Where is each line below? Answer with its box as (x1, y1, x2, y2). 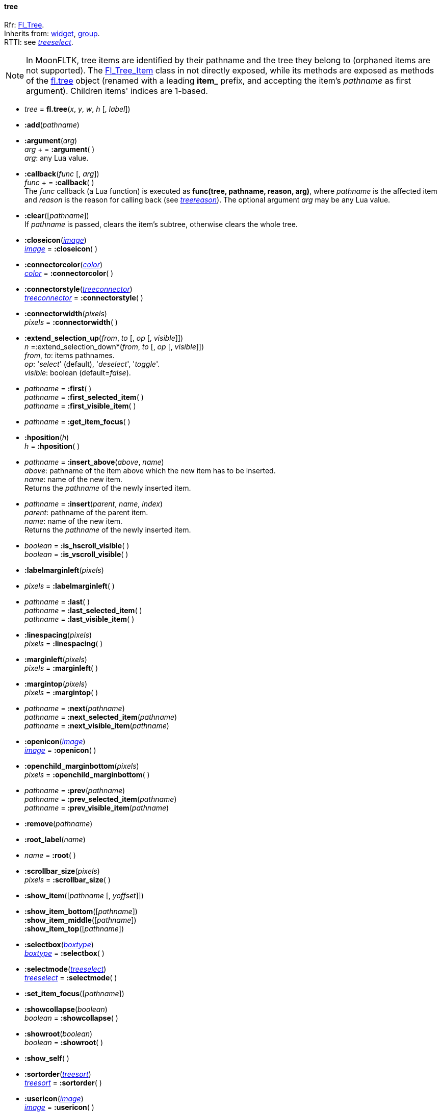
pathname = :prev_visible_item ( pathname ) (24, 803, 169, 812)
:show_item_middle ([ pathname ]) (24, 915, 137, 924)
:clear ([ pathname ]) (24, 211, 89, 220)
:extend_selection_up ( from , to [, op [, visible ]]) (24, 333, 184, 342)
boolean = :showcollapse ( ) (24, 1013, 118, 1022)
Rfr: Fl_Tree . (4, 20, 44, 29)
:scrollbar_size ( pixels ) (24, 866, 100, 875)
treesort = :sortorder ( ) (24, 1078, 102, 1087)
